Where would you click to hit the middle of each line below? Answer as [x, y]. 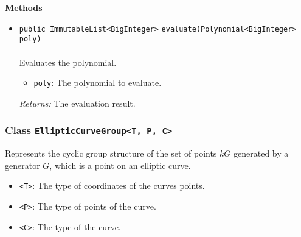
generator [22, 165]
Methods [24, 7]
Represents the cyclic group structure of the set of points [111, 153]
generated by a [261, 153]
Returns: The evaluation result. [77, 103]
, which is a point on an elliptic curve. [120, 165]
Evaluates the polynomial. [68, 62]
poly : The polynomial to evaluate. [98, 83]
